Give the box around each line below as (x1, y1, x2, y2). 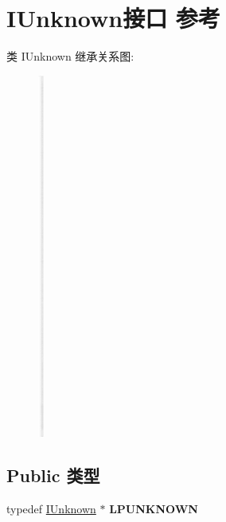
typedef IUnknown (6, 500, 96, 517)
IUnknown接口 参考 (6, 2, 220, 34)
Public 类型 (6, 463, 100, 488)
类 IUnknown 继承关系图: (6, 48, 134, 65)
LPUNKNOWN (109, 500, 198, 517)
